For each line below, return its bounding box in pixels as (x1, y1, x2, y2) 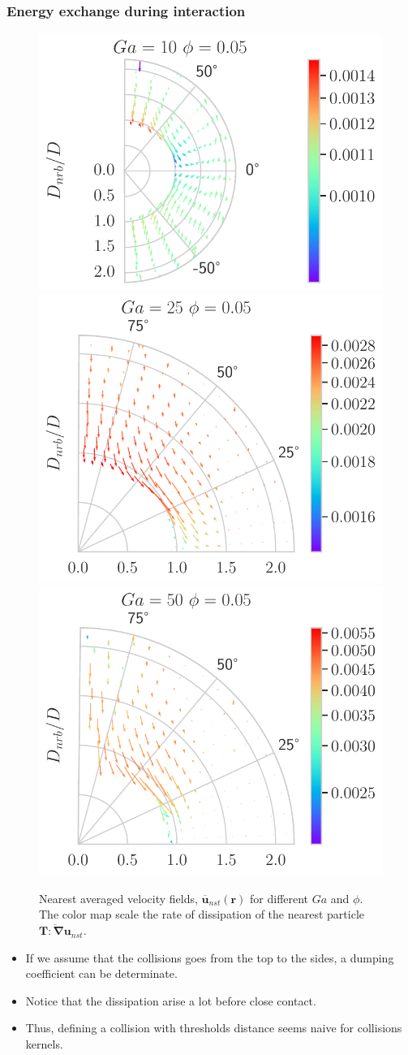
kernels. (25, 1035, 63, 1052)
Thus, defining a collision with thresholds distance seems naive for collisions (25, 1019, 402, 1036)
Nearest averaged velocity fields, (39, 889, 198, 906)
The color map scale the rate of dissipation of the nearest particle (39, 906, 364, 923)
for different (250, 889, 309, 906)
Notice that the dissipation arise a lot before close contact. (25, 992, 316, 1009)
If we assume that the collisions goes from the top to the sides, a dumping (25, 949, 394, 966)
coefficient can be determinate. (25, 965, 178, 982)
